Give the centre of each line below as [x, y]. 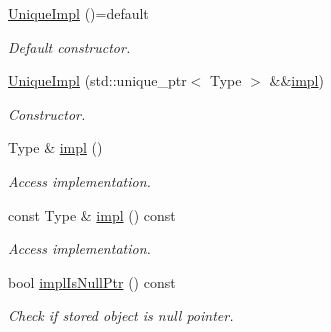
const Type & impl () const [92, 214]
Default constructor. [69, 46]
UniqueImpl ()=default [78, 13]
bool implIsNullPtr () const [92, 281]
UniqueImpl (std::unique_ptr [97, 80]
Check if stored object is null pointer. [121, 315]
